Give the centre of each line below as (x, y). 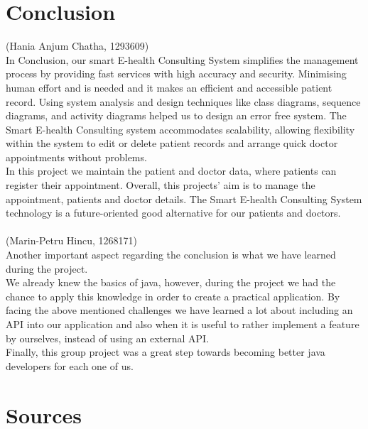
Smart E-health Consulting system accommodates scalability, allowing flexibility (180, 129)
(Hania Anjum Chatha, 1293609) (77, 46)
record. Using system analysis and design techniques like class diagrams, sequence (183, 101)
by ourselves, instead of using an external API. (108, 338)
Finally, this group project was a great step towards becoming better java (166, 352)
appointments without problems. (76, 157)
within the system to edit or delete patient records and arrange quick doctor (172, 143)
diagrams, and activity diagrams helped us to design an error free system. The (176, 115)
